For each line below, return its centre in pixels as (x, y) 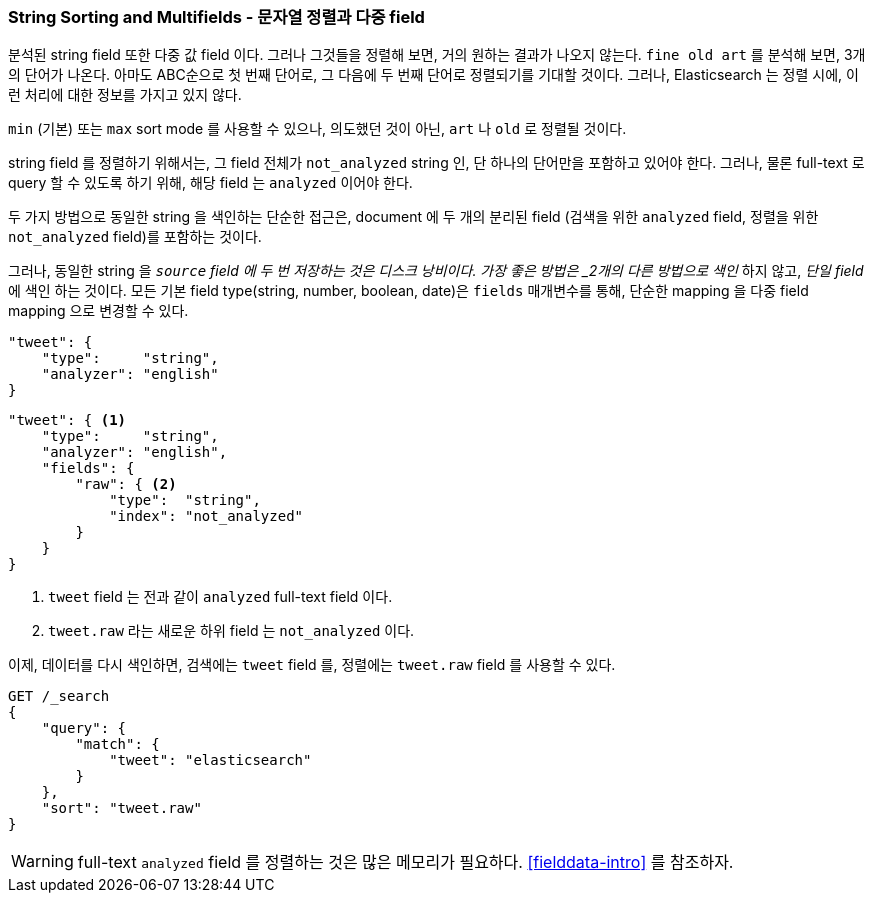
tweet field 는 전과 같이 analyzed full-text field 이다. (220, 597)
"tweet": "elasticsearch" (210, 760)
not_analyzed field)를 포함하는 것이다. (135, 237)
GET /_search (59, 696)
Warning (42, 861)
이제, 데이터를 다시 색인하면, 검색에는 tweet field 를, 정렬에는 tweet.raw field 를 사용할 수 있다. (312, 665)
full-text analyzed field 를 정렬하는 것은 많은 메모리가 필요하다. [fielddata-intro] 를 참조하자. (405, 862)
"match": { (117, 744)
